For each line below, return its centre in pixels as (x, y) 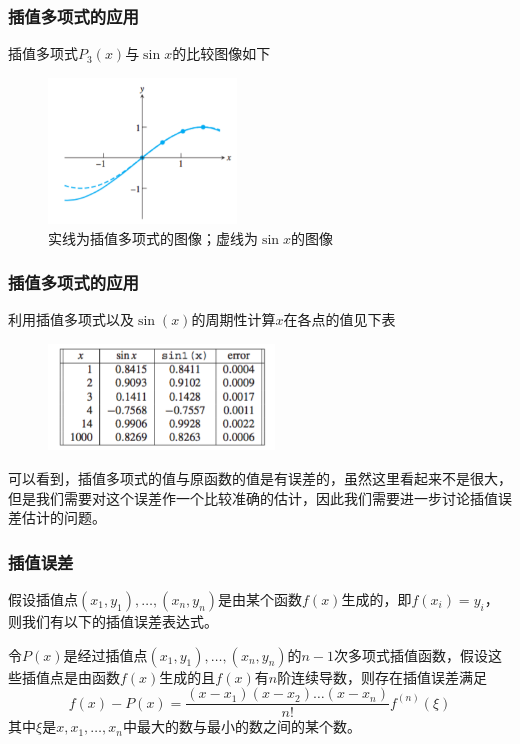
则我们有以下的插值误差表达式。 (113, 620)
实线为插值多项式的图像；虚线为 (153, 237)
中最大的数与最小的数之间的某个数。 (241, 726)
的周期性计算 (233, 319)
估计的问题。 (63, 517)
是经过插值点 (105, 654)
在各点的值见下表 (339, 319)
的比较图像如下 (221, 53)
